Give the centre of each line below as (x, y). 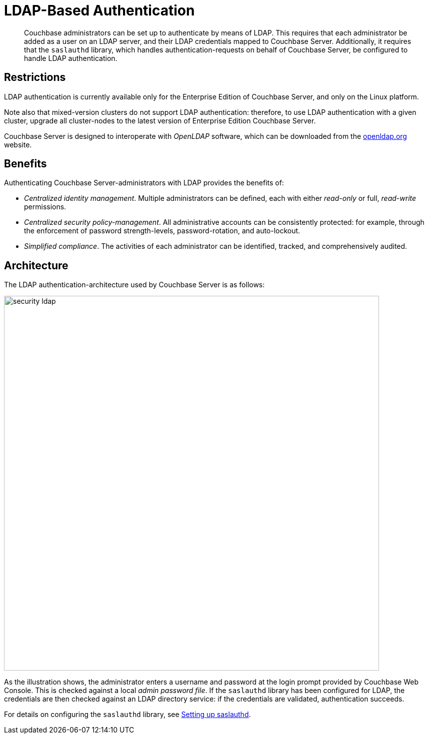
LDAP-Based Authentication (99, 10)
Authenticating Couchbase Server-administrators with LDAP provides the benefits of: (144, 183)
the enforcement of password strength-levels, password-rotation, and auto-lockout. (162, 231)
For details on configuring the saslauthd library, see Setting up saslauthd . (127, 715)
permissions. (45, 207)
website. (18, 144)
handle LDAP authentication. (71, 58)
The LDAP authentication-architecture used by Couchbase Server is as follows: (134, 285)
